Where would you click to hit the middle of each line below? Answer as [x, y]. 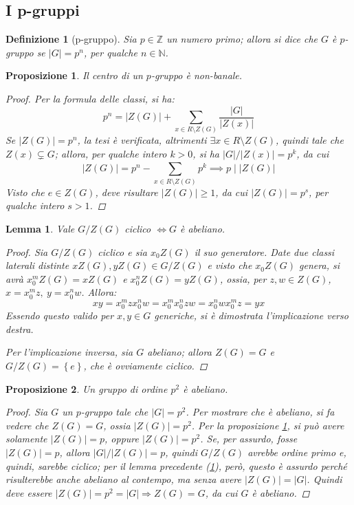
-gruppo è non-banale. [197, 75]
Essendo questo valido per [60, 315]
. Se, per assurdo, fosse [249, 439]
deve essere [29, 492]
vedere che [27, 425]
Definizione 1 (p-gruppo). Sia [71, 39]
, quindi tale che [310, 140]
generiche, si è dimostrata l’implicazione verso [251, 315]
